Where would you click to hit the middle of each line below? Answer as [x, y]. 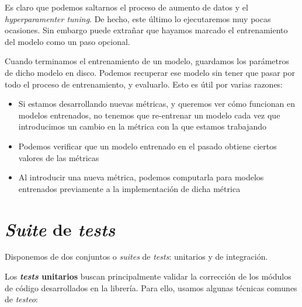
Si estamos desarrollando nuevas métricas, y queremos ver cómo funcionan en [157, 104]
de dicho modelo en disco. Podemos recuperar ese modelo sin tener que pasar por [150, 72]
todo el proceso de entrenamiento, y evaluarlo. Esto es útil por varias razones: [144, 84]
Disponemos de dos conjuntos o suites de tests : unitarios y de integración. [136, 257]
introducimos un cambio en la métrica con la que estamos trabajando [143, 126]
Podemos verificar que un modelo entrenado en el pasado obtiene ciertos [147, 146]
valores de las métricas [59, 157]
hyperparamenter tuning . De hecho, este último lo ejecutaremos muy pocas [138, 18]
